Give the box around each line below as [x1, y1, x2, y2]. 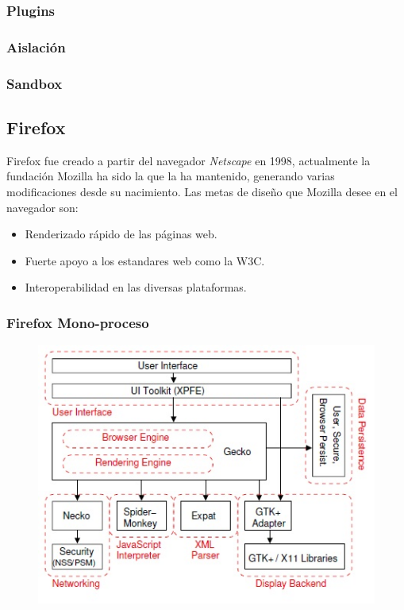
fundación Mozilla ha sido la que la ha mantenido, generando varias [6, 168, 335, 184]
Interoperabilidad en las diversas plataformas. [25, 279, 247, 295]
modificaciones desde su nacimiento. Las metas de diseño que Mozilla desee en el [6, 183, 398, 199]
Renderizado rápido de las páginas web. [25, 226, 217, 242]
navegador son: [6, 199, 79, 215]
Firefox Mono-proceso [6, 312, 149, 332]
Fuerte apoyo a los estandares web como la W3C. [25, 252, 265, 268]
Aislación [6, 37, 66, 56]
